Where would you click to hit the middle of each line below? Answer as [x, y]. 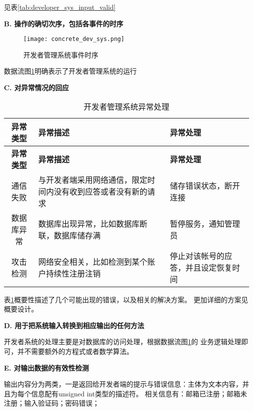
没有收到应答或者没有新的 [100, 191]
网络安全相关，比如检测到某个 [93, 261]
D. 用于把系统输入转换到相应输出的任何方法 [74, 325]
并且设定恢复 [209, 267]
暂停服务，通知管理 [205, 223]
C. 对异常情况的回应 [36, 88]
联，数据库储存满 [69, 235]
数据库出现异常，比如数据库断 [93, 223]
